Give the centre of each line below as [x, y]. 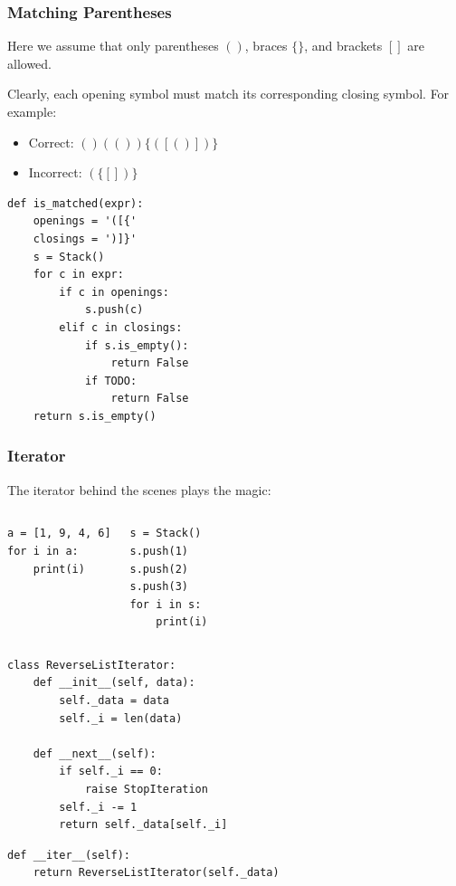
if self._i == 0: [111, 772]
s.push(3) [159, 587]
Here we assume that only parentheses [113, 46]
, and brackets [343, 46]
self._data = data [114, 701]
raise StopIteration [146, 790]
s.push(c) [114, 310]
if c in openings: [114, 292]
